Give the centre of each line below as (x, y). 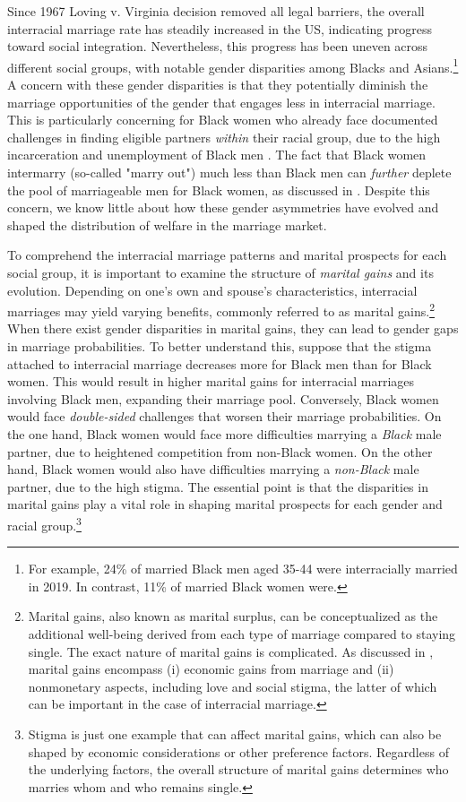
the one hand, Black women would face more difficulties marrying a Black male (224, 433)
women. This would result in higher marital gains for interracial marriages (211, 381)
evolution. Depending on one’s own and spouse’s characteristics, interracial (212, 290)
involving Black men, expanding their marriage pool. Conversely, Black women (223, 398)
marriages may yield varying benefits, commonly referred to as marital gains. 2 (221, 310)
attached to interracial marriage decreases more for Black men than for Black (220, 363)
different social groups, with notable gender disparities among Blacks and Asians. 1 (233, 65)
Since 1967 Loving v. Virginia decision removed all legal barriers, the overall (216, 11)
